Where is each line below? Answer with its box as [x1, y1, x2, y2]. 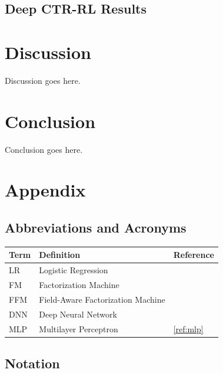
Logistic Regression [39, 264, 108, 276]
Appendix [5, 178, 86, 202]
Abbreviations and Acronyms [5, 218, 187, 236]
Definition [39, 248, 81, 261]
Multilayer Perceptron [39, 322, 118, 335]
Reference [173, 248, 214, 261]
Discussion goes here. [5, 74, 81, 86]
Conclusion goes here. [5, 143, 83, 155]
